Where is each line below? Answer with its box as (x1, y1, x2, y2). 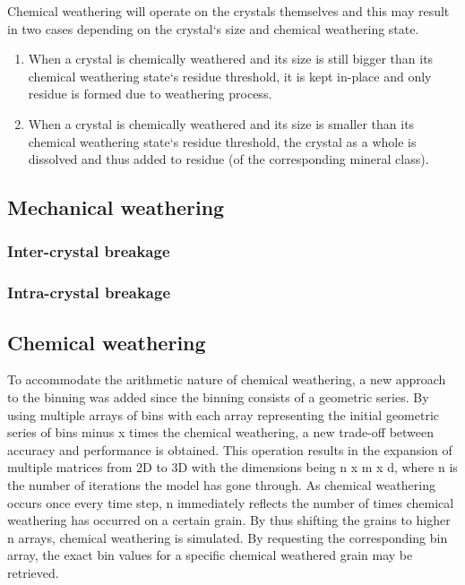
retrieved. (7, 563, 59, 581)
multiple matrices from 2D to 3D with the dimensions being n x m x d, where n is (7, 458, 458, 477)
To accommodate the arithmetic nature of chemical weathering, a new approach (7, 370, 446, 389)
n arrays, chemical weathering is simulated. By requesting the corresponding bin (7, 528, 448, 546)
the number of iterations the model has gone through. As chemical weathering (7, 475, 435, 494)
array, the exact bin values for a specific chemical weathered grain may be (7, 546, 413, 564)
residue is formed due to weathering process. (28, 84, 272, 103)
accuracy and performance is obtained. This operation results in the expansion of (7, 440, 452, 459)
